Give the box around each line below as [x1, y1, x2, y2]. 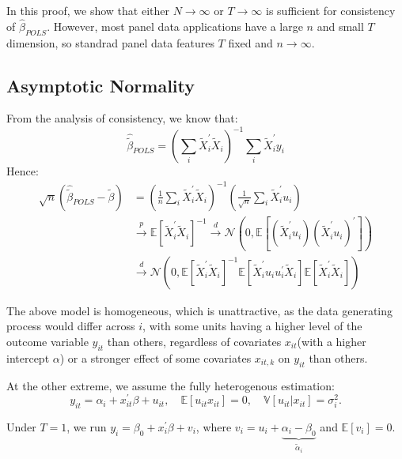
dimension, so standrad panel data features [6, 34, 214, 51]
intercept [6, 349, 50, 366]
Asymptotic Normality [6, 73, 195, 97]
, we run [66, 419, 107, 435]
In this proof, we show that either [6, 2, 169, 18]
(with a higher [297, 333, 366, 349]
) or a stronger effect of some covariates [59, 349, 252, 366]
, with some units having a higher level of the [142, 318, 362, 334]
